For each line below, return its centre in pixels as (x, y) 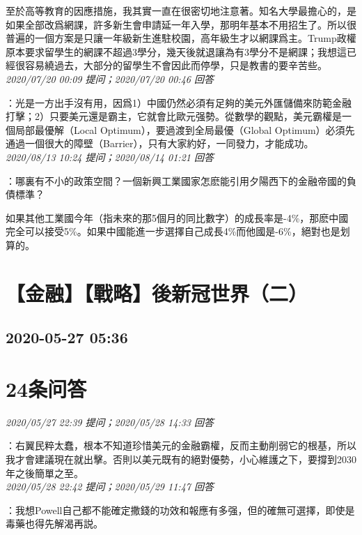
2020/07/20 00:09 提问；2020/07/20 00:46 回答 (110, 78)
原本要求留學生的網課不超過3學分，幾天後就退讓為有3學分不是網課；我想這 (176, 51)
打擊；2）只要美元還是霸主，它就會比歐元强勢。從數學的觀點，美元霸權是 (174, 116)
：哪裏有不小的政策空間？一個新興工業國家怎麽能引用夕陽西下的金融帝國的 (176, 180)
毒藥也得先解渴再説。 (54, 523)
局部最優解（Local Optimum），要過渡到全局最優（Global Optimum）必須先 (185, 129)
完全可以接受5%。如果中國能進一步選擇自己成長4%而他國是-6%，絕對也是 (173, 231)
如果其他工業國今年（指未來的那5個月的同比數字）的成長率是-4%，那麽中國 (177, 217)
